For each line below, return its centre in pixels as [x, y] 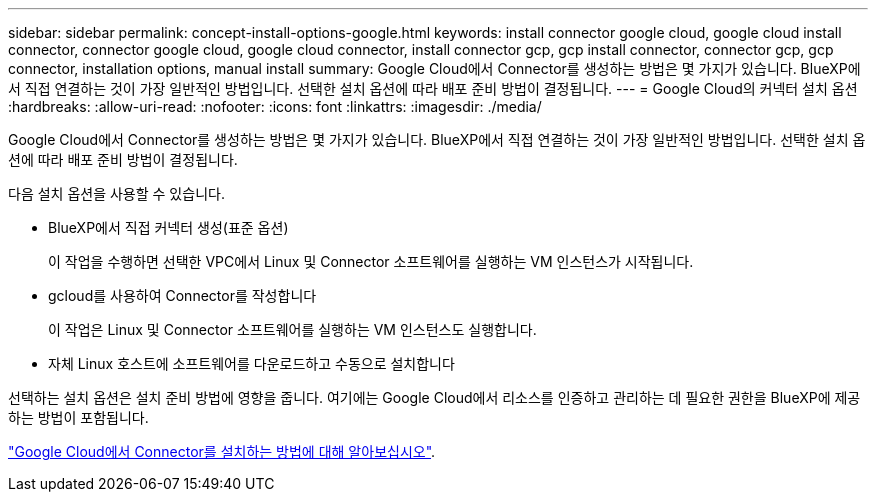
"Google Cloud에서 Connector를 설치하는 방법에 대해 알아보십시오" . [222, 451]
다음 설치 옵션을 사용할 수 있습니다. [116, 193]
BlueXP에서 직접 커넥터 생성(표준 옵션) [168, 227]
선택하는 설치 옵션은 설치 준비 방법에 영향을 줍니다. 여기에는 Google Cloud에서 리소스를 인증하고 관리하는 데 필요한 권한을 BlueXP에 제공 [434, 397]
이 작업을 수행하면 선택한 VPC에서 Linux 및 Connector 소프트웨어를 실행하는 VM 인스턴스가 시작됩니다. [371, 261]
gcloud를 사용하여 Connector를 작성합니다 [182, 295]
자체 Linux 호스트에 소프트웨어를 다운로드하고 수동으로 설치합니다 [251, 363]
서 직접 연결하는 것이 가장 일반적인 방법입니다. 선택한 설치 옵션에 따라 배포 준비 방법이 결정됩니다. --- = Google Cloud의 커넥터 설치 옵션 [433, 88]
